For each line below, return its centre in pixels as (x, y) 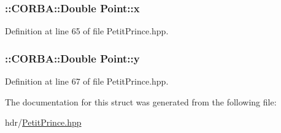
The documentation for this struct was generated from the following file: (141, 101)
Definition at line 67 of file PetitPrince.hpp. (87, 81)
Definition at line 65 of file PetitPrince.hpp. (87, 31)
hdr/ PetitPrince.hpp (43, 122)
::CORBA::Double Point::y (72, 58)
